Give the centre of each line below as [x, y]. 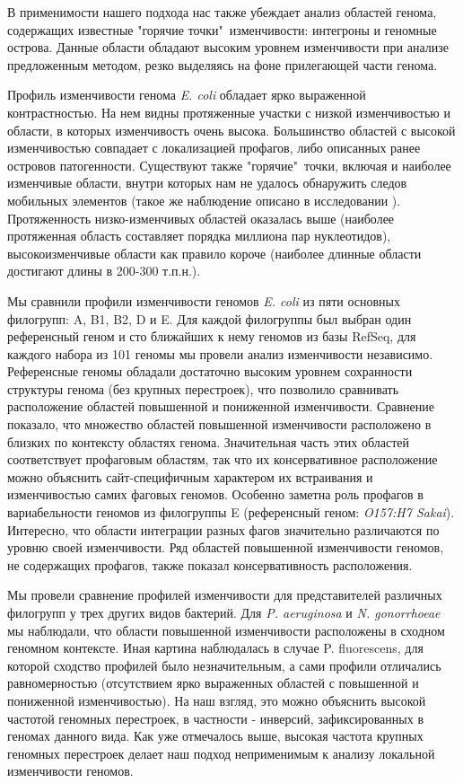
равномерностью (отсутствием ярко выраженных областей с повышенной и [213, 683]
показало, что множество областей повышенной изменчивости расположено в [219, 424]
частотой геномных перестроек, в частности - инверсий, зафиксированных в [215, 718]
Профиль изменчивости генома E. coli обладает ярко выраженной [187, 95]
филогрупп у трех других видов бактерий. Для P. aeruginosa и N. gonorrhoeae [224, 612]
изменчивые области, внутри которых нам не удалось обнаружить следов [207, 183]
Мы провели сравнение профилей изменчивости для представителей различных [225, 595]
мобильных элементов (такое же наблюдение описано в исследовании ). [204, 200]
